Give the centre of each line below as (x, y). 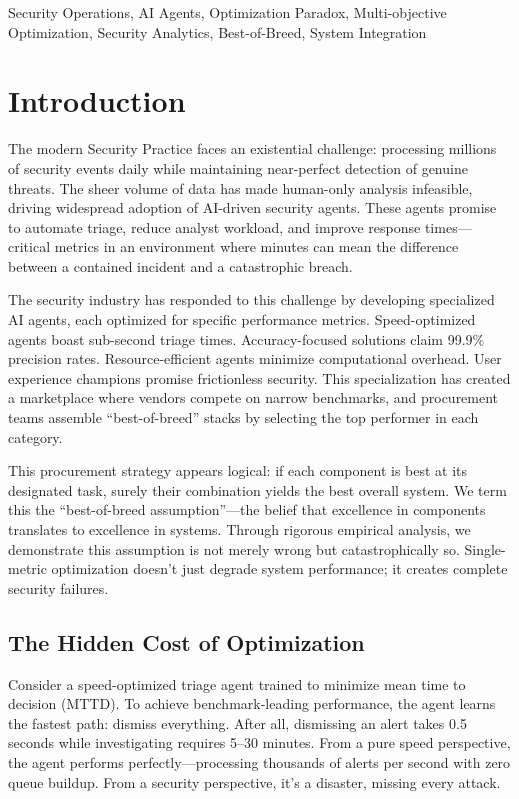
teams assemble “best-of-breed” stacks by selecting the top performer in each (243, 417)
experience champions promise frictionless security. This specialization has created (259, 377)
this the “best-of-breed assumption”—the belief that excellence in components (247, 509)
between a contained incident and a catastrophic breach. (180, 265)
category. (35, 436)
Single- (485, 548)
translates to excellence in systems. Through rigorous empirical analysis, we (239, 529)
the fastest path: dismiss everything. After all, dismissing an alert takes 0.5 (237, 722)
